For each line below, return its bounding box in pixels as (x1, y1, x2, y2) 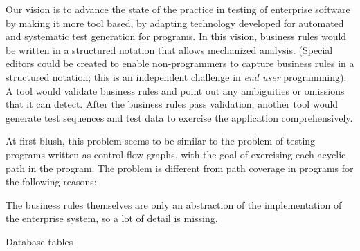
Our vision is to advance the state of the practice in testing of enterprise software (6, 2, 350, 16)
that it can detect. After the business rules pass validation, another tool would (6, 97, 339, 111)
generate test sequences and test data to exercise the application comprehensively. (6, 110, 353, 124)
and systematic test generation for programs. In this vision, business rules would (6, 29, 347, 44)
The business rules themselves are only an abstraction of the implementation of (6, 197, 342, 212)
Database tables (6, 234, 73, 248)
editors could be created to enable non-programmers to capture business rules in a (6, 56, 354, 71)
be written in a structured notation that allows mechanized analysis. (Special (6, 42, 333, 57)
